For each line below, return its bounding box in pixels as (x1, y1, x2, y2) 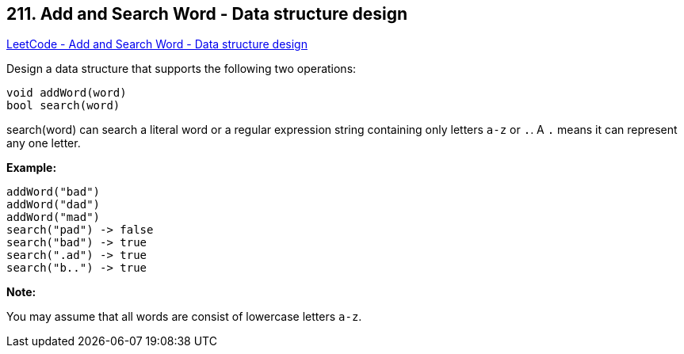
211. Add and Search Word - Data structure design (6, 4, 408, 24)
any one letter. (6, 136, 81, 150)
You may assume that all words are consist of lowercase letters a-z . (6, 310, 362, 324)
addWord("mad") (6, 211, 101, 224)
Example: (6, 161, 57, 175)
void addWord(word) (6, 86, 127, 100)
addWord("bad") (6, 185, 101, 199)
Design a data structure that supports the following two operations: (6, 62, 357, 76)
